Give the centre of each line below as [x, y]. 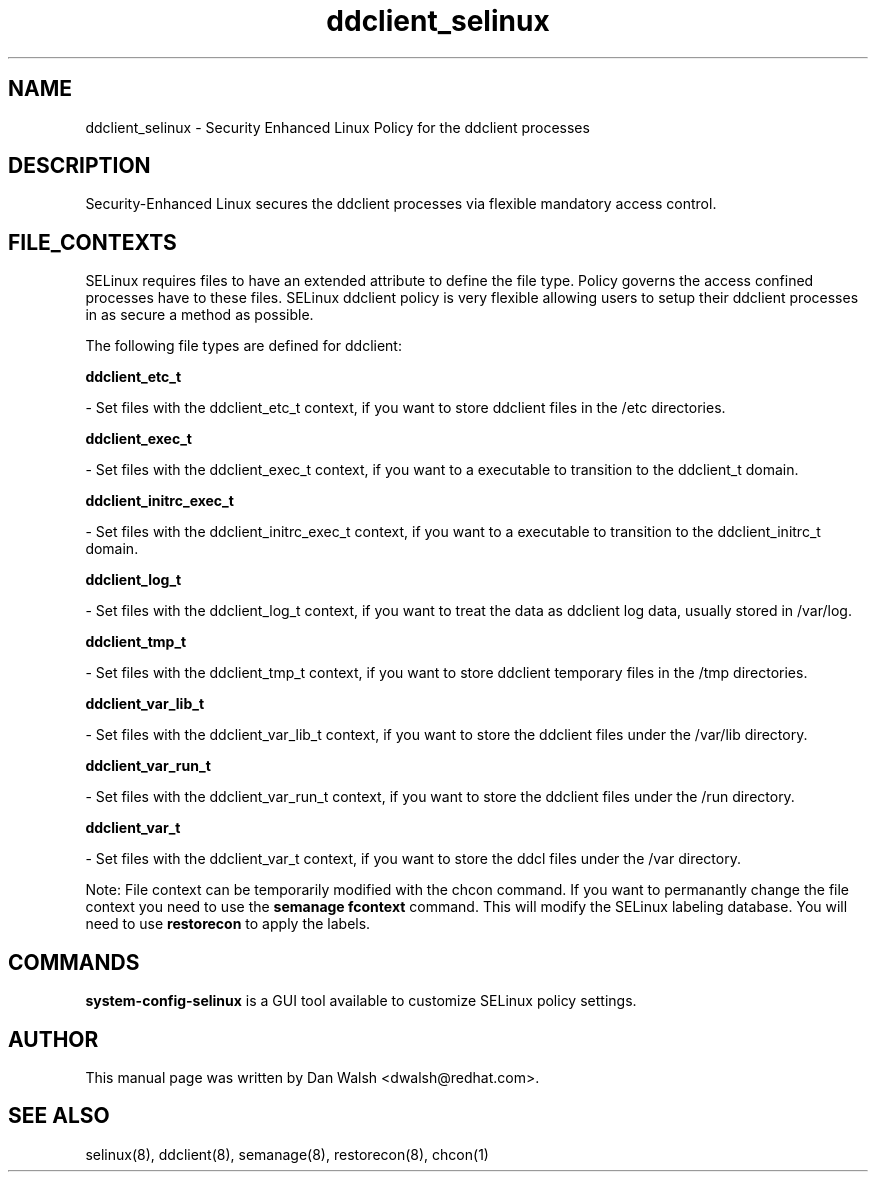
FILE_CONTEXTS [92, 242]
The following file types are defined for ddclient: [243, 346]
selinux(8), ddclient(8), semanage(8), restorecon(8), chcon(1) [287, 1154]
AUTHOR [53, 1039]
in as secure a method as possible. [199, 315]
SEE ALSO [59, 1116]
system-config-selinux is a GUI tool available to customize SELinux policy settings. [361, 1001]
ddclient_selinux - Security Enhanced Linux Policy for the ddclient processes [337, 127]
